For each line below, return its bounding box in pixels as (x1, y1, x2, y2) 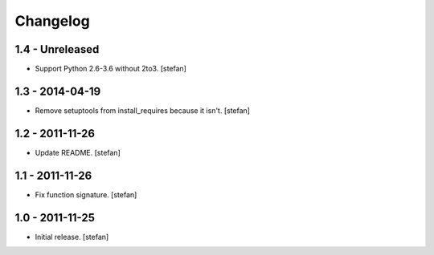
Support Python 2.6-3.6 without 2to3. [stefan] (35, 64, 186, 74)
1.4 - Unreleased (14, 42, 100, 56)
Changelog (14, 12, 90, 30)
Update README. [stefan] (35, 148, 121, 157)
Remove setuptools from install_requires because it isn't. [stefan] (35, 105, 251, 115)
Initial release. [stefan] (35, 232, 109, 241)
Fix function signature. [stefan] (35, 189, 137, 200)
